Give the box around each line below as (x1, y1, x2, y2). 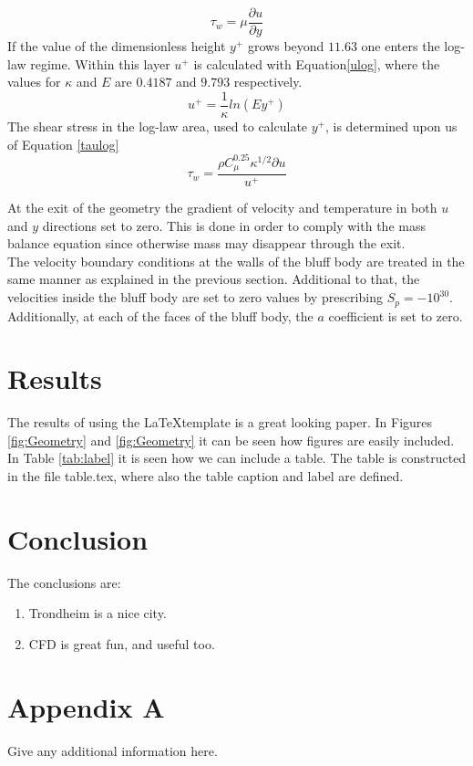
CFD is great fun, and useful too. (28, 634, 215, 653)
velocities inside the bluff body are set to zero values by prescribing (7, 288, 383, 307)
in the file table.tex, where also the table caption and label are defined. (7, 467, 404, 485)
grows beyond (248, 37, 324, 56)
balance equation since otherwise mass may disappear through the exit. (7, 234, 406, 253)
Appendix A (7, 687, 165, 725)
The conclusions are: (7, 572, 121, 592)
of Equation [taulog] (7, 134, 119, 153)
